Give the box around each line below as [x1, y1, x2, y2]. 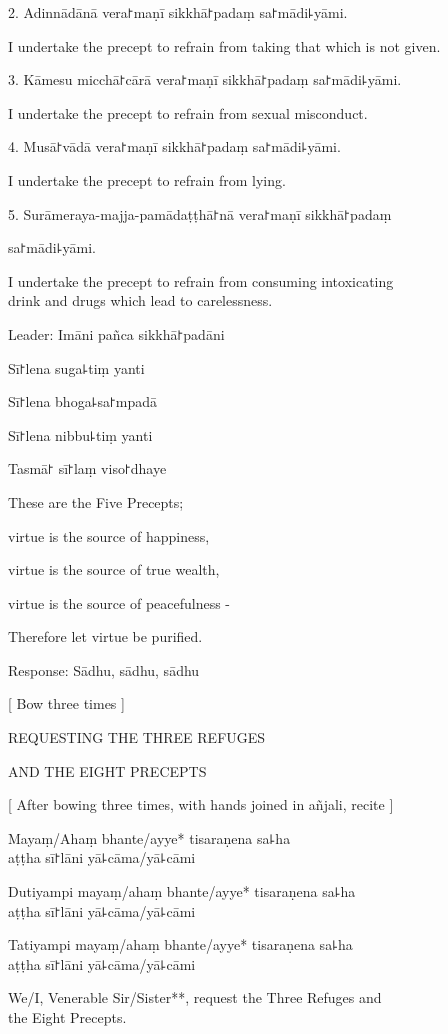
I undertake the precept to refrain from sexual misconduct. [8, 102, 368, 123]
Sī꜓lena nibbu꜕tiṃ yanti [8, 424, 153, 445]
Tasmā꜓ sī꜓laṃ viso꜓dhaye [8, 458, 167, 479]
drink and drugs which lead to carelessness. [8, 290, 273, 311]
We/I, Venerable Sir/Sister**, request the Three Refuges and [8, 987, 382, 1008]
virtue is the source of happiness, [8, 525, 210, 546]
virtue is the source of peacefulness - [8, 592, 231, 613]
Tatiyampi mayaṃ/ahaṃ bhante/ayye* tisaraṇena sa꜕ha [8, 934, 353, 955]
